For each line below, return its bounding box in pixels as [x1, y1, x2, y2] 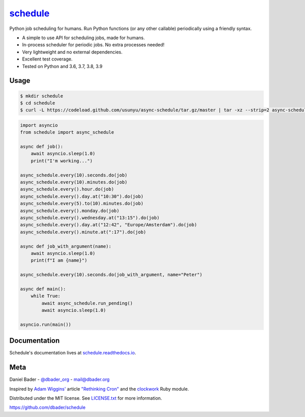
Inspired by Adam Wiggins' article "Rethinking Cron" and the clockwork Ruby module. [9, 385, 189, 392]
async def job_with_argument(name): [20, 243, 112, 249]
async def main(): [20, 286, 66, 292]
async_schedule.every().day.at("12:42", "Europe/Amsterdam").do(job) [20, 222, 197, 228]
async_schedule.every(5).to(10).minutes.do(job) [20, 201, 144, 206]
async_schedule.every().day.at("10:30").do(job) [20, 193, 144, 199]
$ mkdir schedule [20, 93, 64, 99]
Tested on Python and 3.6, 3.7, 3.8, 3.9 [22, 63, 103, 69]
